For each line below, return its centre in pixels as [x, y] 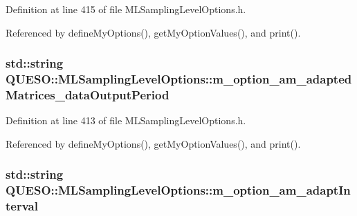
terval [22, 206]
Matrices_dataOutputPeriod [88, 94]
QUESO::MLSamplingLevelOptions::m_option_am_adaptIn [178, 190]
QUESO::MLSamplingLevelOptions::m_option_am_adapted [179, 79]
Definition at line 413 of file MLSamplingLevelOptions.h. [126, 120]
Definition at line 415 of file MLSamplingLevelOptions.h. [126, 9]
